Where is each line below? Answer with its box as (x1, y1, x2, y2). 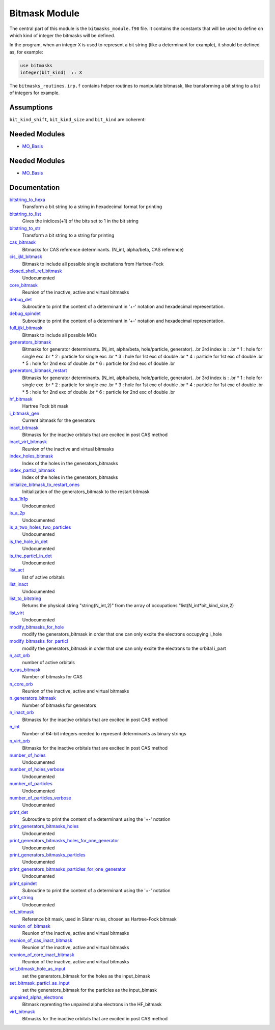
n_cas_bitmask (9, 667, 41, 673)
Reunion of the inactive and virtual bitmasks (22, 446, 114, 452)
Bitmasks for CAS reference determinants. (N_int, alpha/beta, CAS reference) (22, 246, 184, 252)
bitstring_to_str (9, 225, 41, 231)
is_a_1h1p (9, 496, 28, 502)
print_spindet (9, 880, 37, 886)
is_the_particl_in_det (9, 553, 52, 559)
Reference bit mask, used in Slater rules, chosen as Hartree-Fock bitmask (22, 916, 177, 922)
